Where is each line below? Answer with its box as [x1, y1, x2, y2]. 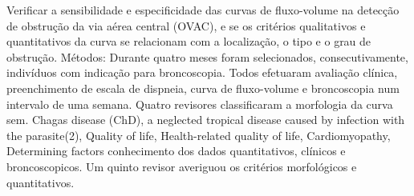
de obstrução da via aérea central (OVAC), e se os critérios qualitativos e [6, 17, 366, 34]
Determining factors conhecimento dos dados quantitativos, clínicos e [6, 142, 346, 159]
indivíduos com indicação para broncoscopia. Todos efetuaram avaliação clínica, [6, 64, 398, 81]
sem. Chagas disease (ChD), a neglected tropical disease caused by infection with [6, 111, 405, 128]
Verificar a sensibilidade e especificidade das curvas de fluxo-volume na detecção [6, 2, 400, 18]
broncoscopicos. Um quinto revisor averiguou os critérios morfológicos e [6, 158, 357, 174]
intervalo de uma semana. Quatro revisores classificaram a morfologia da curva [6, 95, 393, 112]
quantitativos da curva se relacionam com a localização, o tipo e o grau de [6, 33, 371, 50]
